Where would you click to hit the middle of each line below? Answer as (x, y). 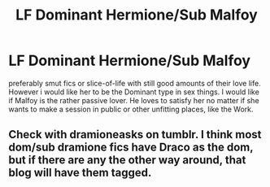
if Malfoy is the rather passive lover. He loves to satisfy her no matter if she (134, 100)
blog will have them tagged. (80, 173)
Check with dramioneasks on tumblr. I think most (135, 135)
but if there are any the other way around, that (127, 160)
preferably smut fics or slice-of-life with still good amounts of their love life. (135, 83)
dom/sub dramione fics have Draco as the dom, (131, 148)
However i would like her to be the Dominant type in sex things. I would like (134, 92)
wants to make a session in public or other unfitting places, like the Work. (131, 109)
